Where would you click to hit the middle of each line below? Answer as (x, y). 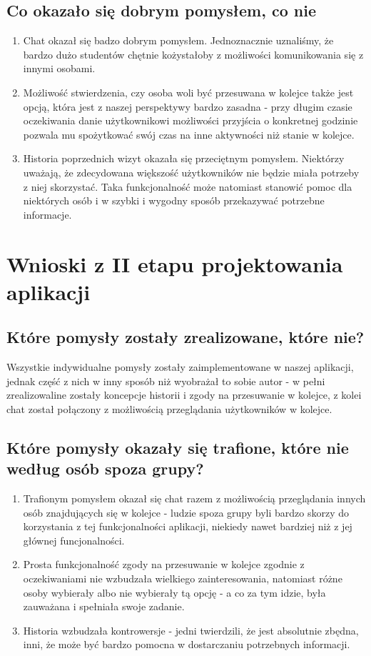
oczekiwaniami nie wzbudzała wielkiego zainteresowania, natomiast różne (183, 578)
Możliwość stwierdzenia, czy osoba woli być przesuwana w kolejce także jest (188, 92)
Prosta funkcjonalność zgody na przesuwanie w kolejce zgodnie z (164, 564)
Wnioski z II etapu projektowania (175, 263)
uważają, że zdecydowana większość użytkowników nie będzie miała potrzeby (191, 172)
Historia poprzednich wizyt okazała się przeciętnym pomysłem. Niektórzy (184, 158)
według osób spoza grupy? (105, 468)
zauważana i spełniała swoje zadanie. (104, 606)
